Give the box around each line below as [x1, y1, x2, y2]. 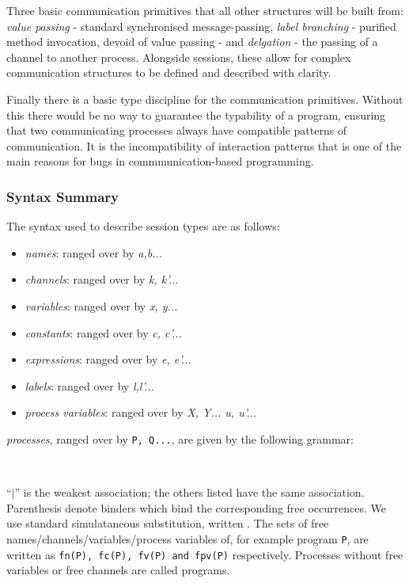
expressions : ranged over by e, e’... [25, 351, 191, 368]
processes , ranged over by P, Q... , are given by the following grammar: [6, 430, 354, 447]
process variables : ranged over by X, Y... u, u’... [25, 404, 257, 421]
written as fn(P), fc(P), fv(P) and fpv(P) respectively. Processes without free [6, 546, 403, 562]
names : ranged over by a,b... [25, 244, 163, 261]
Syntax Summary [6, 186, 119, 206]
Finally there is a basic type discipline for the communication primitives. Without [6, 90, 403, 107]
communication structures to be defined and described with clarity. [6, 64, 331, 81]
